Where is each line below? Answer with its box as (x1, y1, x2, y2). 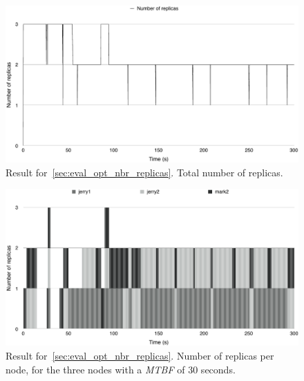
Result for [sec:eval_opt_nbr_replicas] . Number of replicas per (6, 349, 274, 362)
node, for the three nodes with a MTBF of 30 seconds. (6, 362, 236, 376)
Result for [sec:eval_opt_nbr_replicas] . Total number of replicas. (6, 165, 283, 179)
